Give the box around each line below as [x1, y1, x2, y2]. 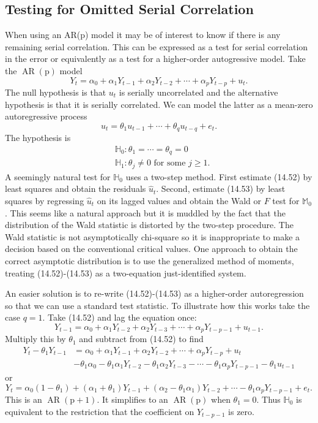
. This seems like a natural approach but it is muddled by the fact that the [5, 206, 286, 219]
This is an [5, 393, 42, 406]
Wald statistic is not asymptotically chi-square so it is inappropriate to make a [5, 230, 300, 243]
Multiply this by [5, 332, 66, 345]
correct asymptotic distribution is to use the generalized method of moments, [5, 254, 294, 267]
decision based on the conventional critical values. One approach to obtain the [5, 242, 298, 255]
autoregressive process [5, 110, 87, 123]
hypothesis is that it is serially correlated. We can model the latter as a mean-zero [5, 97, 313, 110]
